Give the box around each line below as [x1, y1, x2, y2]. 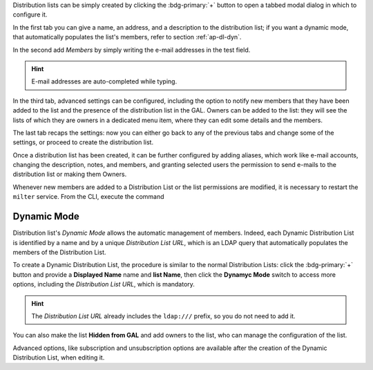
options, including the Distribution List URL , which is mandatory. [12, 280, 195, 289]
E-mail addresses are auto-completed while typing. [31, 77, 178, 86]
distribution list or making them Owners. [12, 170, 127, 179]
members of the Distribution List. [12, 248, 106, 256]
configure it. [12, 10, 48, 19]
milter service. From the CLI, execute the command [12, 193, 165, 201]
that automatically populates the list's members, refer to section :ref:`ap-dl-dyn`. [12, 33, 242, 41]
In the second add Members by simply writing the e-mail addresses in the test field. [12, 46, 251, 54]
